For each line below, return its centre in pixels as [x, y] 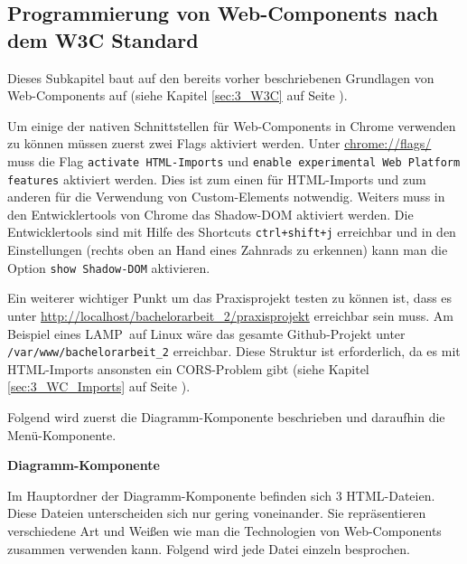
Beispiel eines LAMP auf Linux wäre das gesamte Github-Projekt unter [206, 333]
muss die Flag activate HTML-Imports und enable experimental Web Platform [234, 160]
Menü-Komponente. [62, 434]
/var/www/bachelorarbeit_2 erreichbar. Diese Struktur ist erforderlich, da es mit [234, 351]
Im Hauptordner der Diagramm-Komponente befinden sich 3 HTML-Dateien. [221, 495]
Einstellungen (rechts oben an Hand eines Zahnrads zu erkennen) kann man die [228, 250]
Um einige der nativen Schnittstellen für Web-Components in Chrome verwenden [232, 125]
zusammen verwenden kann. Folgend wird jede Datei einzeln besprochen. [209, 548]
